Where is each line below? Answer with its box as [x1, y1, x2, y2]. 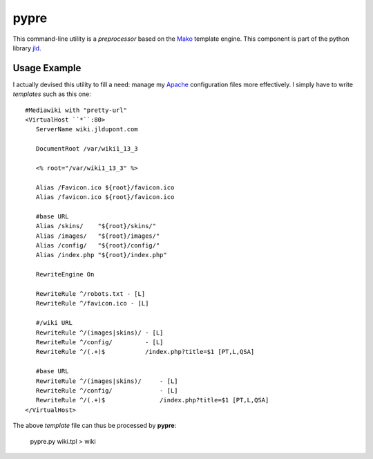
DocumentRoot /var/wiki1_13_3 [35, 145, 138, 153]
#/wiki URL [35, 319, 73, 327]
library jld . [12, 44, 41, 52]
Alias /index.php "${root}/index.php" [35, 251, 167, 259]
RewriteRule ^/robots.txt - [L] [35, 290, 146, 298]
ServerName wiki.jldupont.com [35, 125, 138, 133]
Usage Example [12, 62, 82, 74]
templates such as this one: [12, 90, 91, 98]
